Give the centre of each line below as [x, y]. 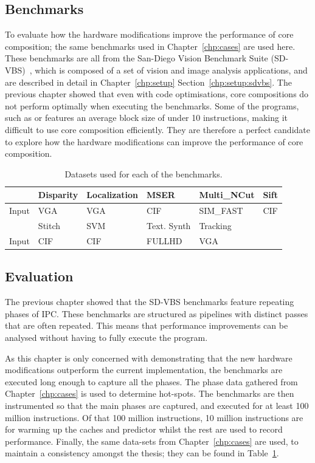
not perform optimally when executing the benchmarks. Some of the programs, [152, 105]
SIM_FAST [221, 211]
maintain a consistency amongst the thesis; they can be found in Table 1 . [142, 453]
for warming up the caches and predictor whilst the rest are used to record [144, 429]
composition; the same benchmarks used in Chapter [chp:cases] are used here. [150, 46]
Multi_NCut [227, 195]
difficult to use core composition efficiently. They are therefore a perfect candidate [157, 129]
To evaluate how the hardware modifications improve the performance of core [149, 34]
